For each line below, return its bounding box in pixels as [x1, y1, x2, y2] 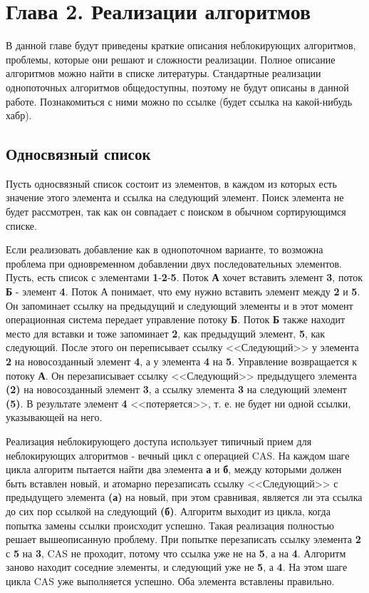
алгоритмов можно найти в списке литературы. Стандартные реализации [6, 66, 321, 81]
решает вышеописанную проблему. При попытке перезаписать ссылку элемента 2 [6, 532, 361, 547]
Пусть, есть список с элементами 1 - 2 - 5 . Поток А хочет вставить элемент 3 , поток [6, 270, 363, 285]
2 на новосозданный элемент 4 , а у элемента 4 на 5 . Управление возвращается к [6, 354, 358, 369]
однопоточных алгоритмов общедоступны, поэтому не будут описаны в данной [6, 79, 349, 94]
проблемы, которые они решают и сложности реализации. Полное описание [6, 51, 336, 66]
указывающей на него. [6, 410, 103, 425]
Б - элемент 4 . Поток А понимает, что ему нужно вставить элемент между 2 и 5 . [6, 284, 360, 299]
